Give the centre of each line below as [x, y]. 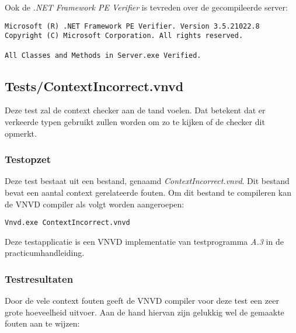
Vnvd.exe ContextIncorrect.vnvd [67, 223]
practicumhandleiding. [45, 253]
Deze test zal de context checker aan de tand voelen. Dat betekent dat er [135, 110]
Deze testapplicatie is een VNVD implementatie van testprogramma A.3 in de [144, 241]
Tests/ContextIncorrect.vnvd [94, 86]
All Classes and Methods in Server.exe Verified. [103, 55]
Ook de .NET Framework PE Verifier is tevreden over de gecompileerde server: [146, 7]
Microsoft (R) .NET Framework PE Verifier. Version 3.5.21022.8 [132, 26]
